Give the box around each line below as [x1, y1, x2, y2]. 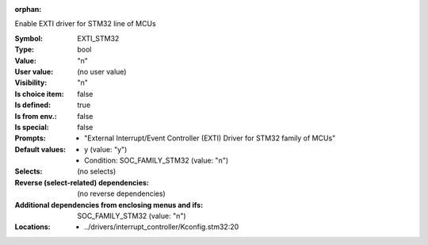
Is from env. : [14, 111, 57, 121]
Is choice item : [14, 89, 64, 98]
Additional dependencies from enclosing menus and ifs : [14, 200, 204, 209]
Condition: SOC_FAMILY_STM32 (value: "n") [84, 155, 229, 166]
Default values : [14, 144, 67, 154]
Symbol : [14, 33, 44, 43]
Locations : [14, 222, 51, 232]
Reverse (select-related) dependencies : [14, 178, 150, 187]
